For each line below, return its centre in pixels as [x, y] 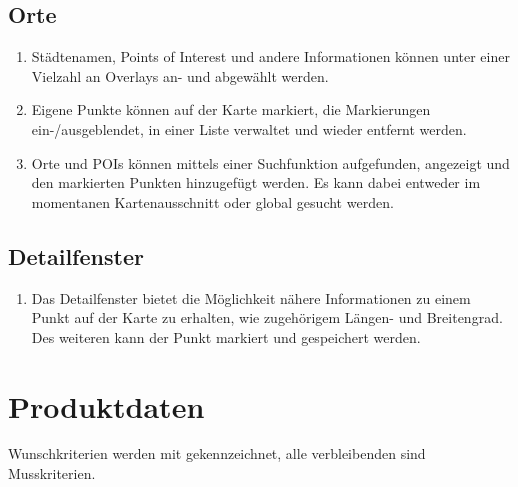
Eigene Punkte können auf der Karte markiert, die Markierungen [231, 109]
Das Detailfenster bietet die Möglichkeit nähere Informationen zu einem [251, 297]
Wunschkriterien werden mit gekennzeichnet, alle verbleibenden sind [217, 453]
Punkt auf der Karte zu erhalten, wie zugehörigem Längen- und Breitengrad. [267, 317]
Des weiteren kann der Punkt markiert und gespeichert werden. [226, 336]
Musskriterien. [52, 473]
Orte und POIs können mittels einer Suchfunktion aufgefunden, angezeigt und [270, 162]
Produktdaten [106, 405]
